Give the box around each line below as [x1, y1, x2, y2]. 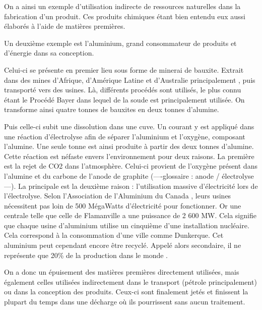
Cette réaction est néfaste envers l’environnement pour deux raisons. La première [4, 150, 254, 161]
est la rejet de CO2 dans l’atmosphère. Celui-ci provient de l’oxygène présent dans [4, 161, 257, 171]
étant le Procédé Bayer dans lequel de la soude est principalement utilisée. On [4, 94, 245, 105]
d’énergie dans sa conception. [4, 47, 94, 58]
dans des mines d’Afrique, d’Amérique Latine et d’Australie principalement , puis [4, 74, 255, 85]
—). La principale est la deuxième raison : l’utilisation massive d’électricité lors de [4, 180, 258, 191]
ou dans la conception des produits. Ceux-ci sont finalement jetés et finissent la [4, 286, 248, 297]
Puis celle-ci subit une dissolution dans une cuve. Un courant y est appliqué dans [4, 121, 254, 131]
